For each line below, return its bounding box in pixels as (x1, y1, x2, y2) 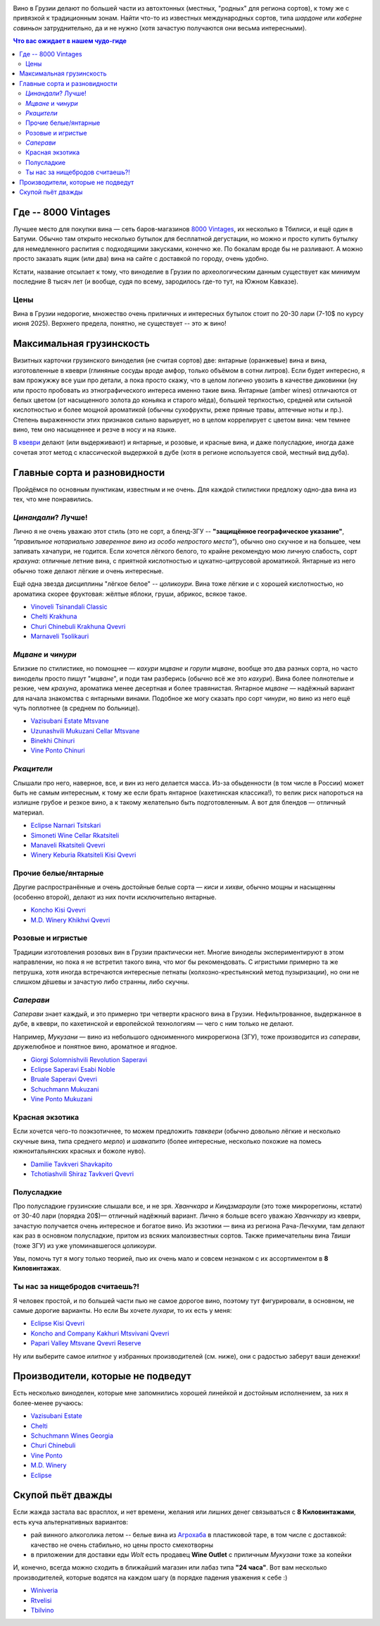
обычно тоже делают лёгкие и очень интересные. (13, 566, 164, 575)
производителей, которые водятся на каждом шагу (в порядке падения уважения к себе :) (13, 1573, 288, 1582)
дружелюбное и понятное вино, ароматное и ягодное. (13, 1042, 177, 1051)
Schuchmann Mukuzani (30, 1084, 99, 1093)
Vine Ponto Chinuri (30, 746, 85, 754)
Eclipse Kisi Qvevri (30, 1319, 84, 1328)
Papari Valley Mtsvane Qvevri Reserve (30, 1339, 141, 1347)
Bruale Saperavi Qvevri (30, 1075, 98, 1084)
